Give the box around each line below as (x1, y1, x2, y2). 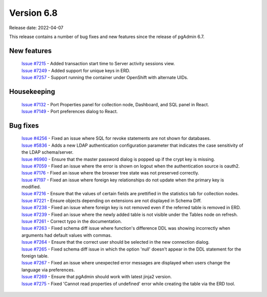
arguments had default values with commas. (21, 232, 112, 238)
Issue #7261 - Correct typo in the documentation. (21, 218, 122, 224)
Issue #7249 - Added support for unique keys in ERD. (21, 67, 131, 74)
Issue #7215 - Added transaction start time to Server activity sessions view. (21, 61, 175, 67)
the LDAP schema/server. (21, 149, 74, 155)
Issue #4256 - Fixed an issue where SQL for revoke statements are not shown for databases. (21, 135, 211, 141)
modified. (21, 184, 41, 190)
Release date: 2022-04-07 (9, 25, 64, 31)
